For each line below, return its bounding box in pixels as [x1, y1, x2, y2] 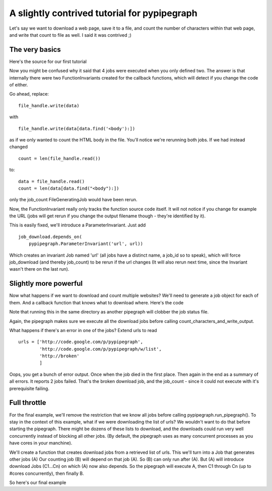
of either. [9, 82, 28, 88]
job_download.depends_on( [18, 234, 83, 239]
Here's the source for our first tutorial [9, 58, 87, 64]
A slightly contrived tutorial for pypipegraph [9, 8, 197, 19]
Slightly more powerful [9, 279, 83, 288]
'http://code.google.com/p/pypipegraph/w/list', [39, 346, 162, 352]
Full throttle [9, 398, 46, 407]
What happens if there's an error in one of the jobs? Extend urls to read [9, 327, 157, 333]
